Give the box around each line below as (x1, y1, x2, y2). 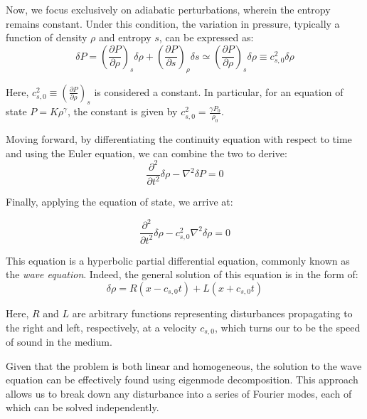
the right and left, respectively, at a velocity (6, 319, 197, 334)
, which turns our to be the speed (214, 319, 361, 334)
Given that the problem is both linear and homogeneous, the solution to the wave (6, 358, 362, 373)
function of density (6, 30, 87, 45)
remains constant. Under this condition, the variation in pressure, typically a (6, 16, 340, 31)
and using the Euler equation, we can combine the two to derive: (6, 145, 287, 160)
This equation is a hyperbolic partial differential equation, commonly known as (6, 253, 350, 267)
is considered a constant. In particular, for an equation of (94, 84, 344, 99)
